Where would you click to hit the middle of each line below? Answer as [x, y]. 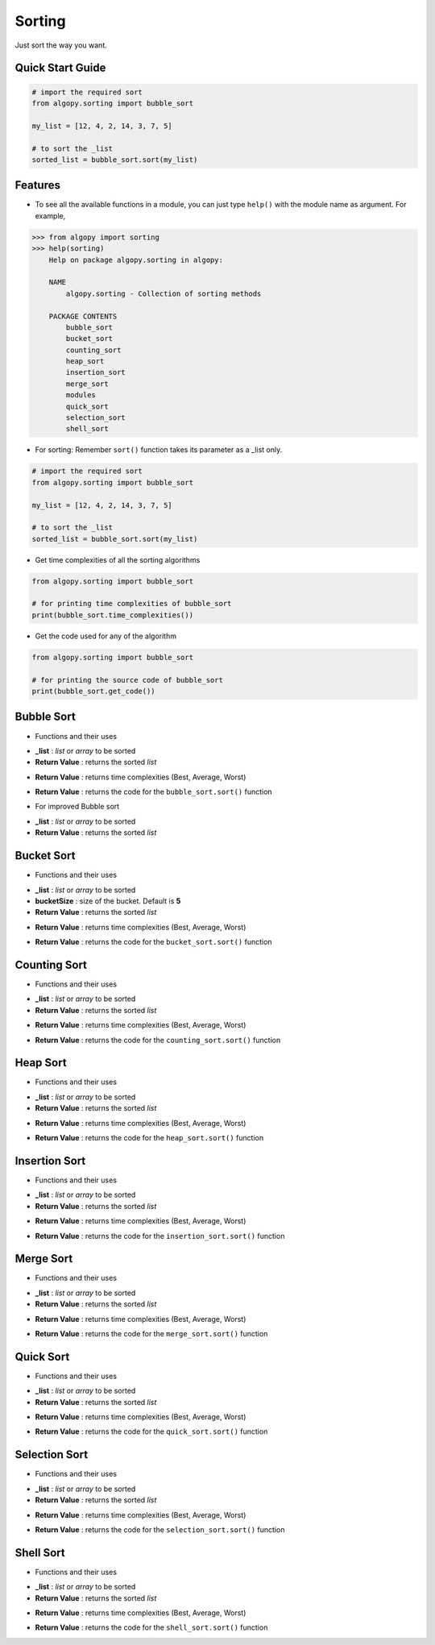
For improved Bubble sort [77, 807]
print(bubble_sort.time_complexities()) [112, 615]
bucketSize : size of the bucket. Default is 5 [108, 901]
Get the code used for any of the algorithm [106, 636]
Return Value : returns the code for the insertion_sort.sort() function [160, 1236]
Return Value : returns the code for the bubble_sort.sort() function [154, 792]
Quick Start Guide [60, 68]
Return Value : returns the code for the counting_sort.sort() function [158, 1040]
